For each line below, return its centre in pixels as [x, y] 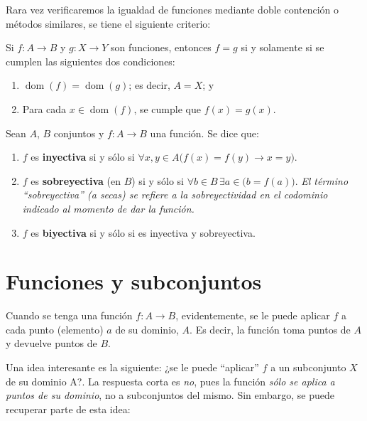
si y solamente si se [283, 47]
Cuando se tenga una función [69, 315]
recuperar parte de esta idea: [68, 409]
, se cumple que [167, 108]
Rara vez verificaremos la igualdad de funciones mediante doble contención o [172, 9]
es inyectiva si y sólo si [83, 157]
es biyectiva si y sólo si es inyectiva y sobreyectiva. [143, 232]
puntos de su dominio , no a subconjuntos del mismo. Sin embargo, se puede [170, 395]
